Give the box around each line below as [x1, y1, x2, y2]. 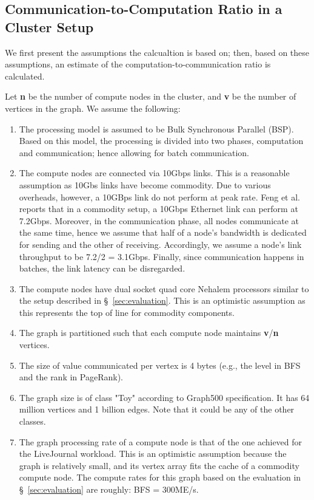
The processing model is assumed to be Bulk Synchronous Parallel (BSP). [19, 122, 294, 135]
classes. [19, 415, 46, 428]
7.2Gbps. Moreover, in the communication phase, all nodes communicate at [19, 214, 299, 227]
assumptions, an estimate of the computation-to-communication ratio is [5, 58, 271, 70]
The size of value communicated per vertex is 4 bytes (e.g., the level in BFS [19, 358, 301, 371]
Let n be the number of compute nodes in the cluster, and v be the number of [5, 90, 296, 103]
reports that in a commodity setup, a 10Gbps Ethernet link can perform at [19, 202, 298, 215]
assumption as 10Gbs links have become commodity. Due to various [19, 178, 271, 191]
